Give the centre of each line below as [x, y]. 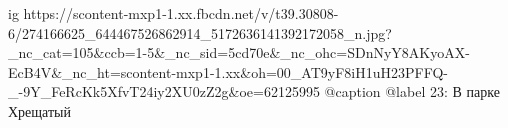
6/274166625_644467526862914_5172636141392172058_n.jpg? [200, 32]
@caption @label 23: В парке [412, 91]
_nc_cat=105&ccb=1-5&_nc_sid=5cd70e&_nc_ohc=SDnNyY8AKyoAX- [239, 52]
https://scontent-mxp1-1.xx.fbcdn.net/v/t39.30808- [181, 13]
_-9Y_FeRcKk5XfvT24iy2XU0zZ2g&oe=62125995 [164, 91]
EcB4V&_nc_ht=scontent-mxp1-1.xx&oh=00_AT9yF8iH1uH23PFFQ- [228, 71]
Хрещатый [39, 110]
